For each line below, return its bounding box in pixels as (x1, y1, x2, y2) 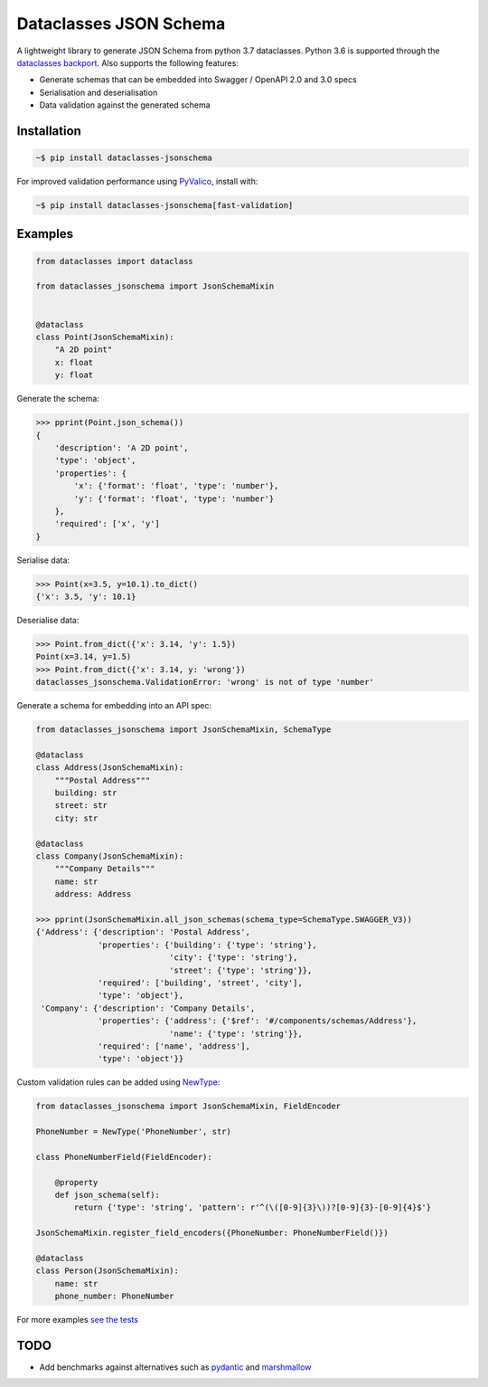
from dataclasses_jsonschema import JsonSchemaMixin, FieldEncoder (35, 1101, 342, 1112)
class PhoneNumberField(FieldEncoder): (35, 1152, 212, 1162)
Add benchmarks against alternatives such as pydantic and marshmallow (39, 1362, 312, 1373)
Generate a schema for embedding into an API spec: (16, 700, 212, 711)
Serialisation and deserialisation (39, 87, 158, 98)
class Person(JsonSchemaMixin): (35, 1266, 180, 1276)
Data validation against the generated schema (39, 100, 211, 110)
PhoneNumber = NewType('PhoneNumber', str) (35, 1126, 232, 1137)
